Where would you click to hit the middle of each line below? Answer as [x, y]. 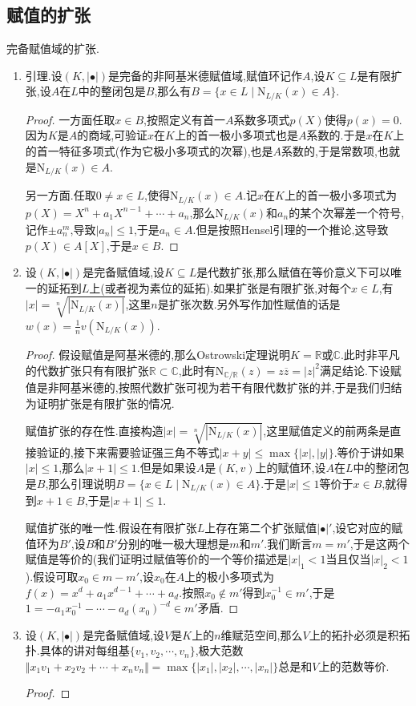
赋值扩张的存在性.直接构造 [94, 430]
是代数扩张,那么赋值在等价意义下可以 [294, 272]
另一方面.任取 [61, 195]
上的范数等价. [354, 666]
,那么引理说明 [81, 483]
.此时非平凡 [370, 354]
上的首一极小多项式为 [341, 195]
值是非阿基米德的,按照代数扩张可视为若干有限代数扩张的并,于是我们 [202, 387]
